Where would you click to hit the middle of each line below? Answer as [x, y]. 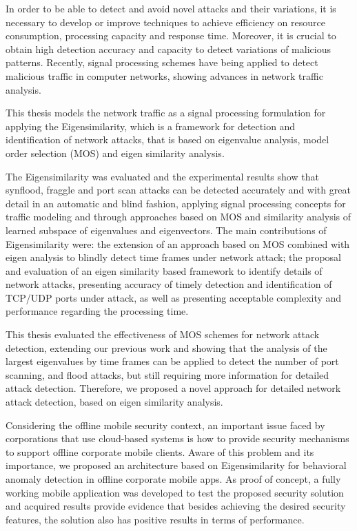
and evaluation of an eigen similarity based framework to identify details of [164, 270]
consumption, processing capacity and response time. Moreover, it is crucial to [171, 35]
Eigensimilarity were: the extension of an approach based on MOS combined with [178, 243]
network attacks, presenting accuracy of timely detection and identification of [169, 284]
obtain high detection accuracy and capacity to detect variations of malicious [168, 49]
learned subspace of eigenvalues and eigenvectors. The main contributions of [166, 230]
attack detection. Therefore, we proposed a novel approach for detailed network [173, 388]
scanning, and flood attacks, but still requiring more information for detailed [167, 374]
